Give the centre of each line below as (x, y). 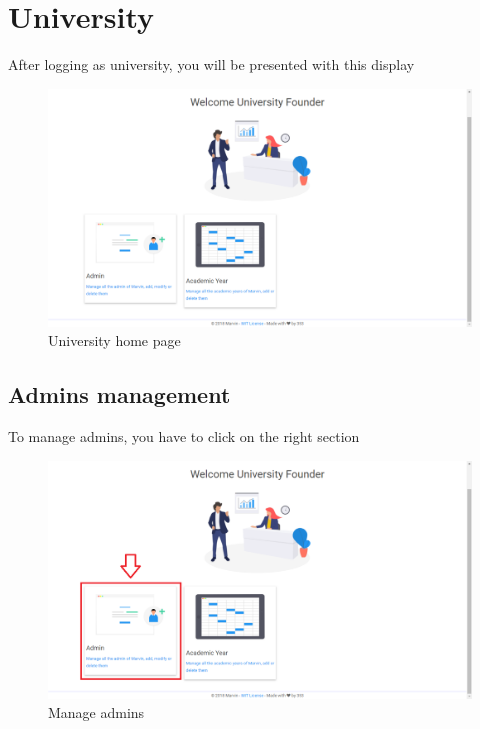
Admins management (119, 394)
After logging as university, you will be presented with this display (211, 64)
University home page (114, 340)
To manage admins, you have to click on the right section (184, 436)
